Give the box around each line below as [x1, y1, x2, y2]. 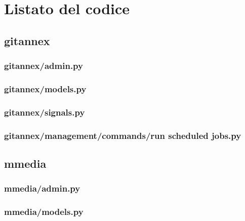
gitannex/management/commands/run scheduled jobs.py [4, 129, 241, 141]
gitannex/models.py [4, 82, 87, 95]
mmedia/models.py [4, 205, 84, 218]
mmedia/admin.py [4, 182, 80, 195]
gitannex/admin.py [4, 59, 83, 72]
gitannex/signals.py [4, 105, 85, 118]
